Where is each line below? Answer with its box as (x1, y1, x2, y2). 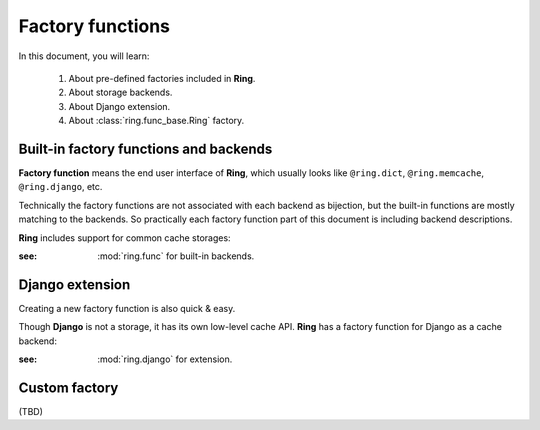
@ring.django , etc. (18, 181, 103, 193)
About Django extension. (68, 100, 171, 112)
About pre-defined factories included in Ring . (68, 72, 256, 84)
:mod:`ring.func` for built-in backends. (97, 250, 255, 262)
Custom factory (18, 379, 119, 396)
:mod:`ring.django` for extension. (97, 353, 233, 365)
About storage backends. (68, 86, 173, 99)
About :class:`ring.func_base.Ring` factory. (68, 115, 245, 127)
